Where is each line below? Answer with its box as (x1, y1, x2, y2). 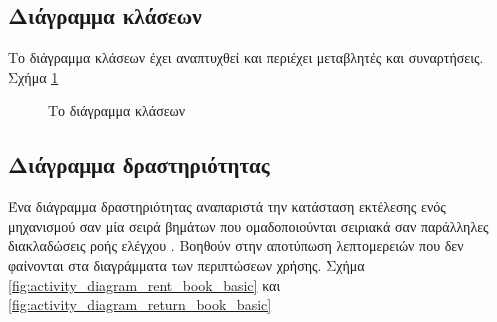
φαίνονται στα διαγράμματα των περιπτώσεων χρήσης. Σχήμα (8, 254, 365, 275)
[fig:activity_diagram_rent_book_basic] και (8, 274, 281, 295)
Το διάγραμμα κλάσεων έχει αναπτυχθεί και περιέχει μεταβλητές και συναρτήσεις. (8, 47, 484, 68)
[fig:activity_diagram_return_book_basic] (8, 294, 272, 315)
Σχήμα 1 (8, 66, 59, 87)
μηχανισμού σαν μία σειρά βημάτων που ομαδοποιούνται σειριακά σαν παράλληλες (8, 215, 489, 236)
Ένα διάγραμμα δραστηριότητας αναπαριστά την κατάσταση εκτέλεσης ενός (8, 196, 446, 217)
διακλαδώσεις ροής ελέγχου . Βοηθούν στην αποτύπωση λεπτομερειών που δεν (8, 235, 464, 256)
